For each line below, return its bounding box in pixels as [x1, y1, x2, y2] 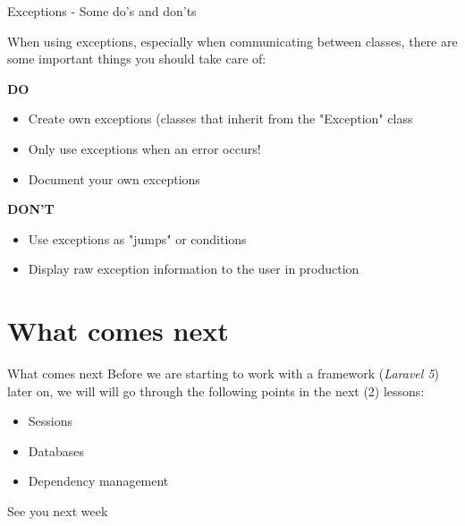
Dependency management [28, 471, 169, 490]
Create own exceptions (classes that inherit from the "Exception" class [28, 109, 413, 128]
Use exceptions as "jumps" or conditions [28, 229, 247, 248]
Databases [28, 441, 84, 460]
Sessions [28, 411, 73, 430]
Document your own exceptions [28, 169, 200, 188]
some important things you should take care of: [7, 49, 266, 68]
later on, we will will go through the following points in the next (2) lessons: [7, 381, 425, 400]
